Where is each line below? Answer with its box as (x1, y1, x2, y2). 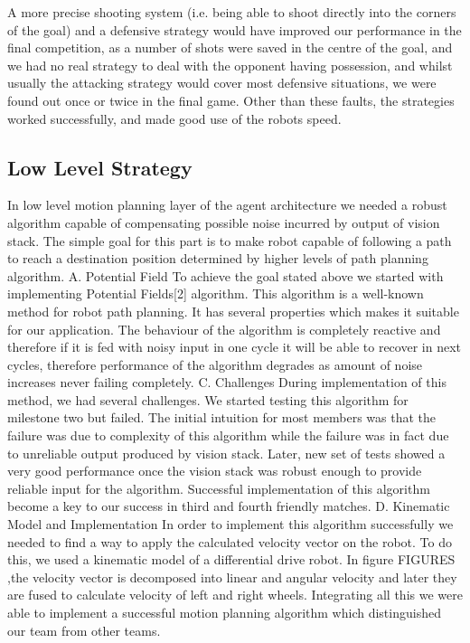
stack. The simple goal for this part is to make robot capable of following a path (7, 231, 452, 250)
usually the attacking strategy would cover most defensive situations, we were (7, 73, 437, 92)
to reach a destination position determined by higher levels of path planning (7, 249, 428, 268)
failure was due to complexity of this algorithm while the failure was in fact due (7, 426, 449, 445)
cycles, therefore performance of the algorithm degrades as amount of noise (7, 355, 423, 374)
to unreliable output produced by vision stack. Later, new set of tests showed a (7, 443, 446, 462)
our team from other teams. (7, 620, 161, 639)
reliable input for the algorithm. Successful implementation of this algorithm (7, 478, 430, 497)
